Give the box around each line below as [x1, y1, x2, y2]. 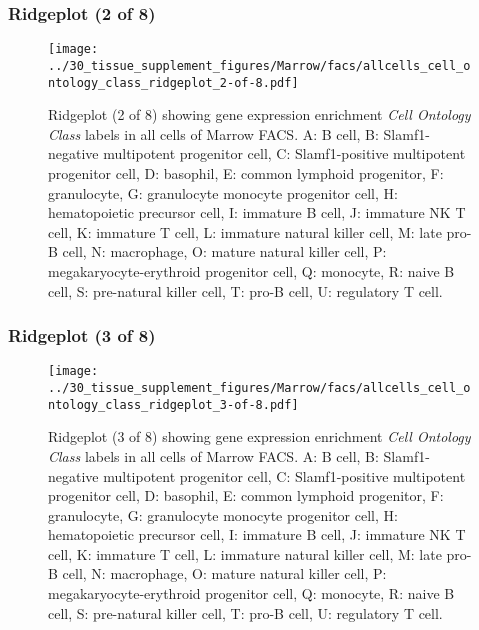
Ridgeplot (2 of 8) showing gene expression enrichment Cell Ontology [48, 104, 471, 125]
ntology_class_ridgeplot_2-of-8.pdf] [48, 75, 299, 90]
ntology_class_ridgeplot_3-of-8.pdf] [48, 397, 299, 412]
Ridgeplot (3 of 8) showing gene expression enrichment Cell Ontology [48, 426, 471, 447]
